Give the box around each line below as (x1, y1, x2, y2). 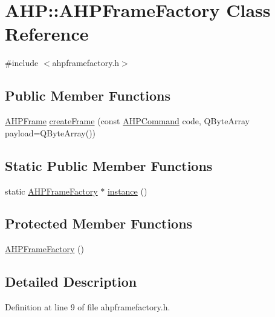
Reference (5, 21, 89, 46)
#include (5, 56, 39, 69)
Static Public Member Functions (5, 156, 213, 175)
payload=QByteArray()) (5, 126, 96, 139)
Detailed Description (5, 272, 137, 291)
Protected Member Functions (5, 214, 193, 233)
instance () (107, 184, 147, 197)
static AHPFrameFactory (5, 184, 98, 197)
